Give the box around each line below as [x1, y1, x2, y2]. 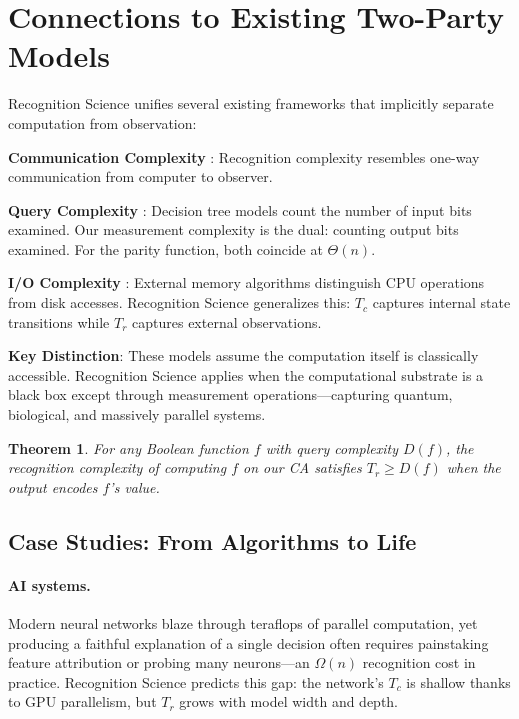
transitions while [8, 311, 110, 332]
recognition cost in [362, 652, 476, 673]
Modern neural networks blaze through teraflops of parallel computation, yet [8, 612, 478, 633]
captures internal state [372, 292, 511, 313]
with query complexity [265, 437, 399, 458]
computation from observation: [8, 112, 197, 133]
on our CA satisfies [243, 457, 362, 478]
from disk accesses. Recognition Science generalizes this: [8, 292, 351, 313]
